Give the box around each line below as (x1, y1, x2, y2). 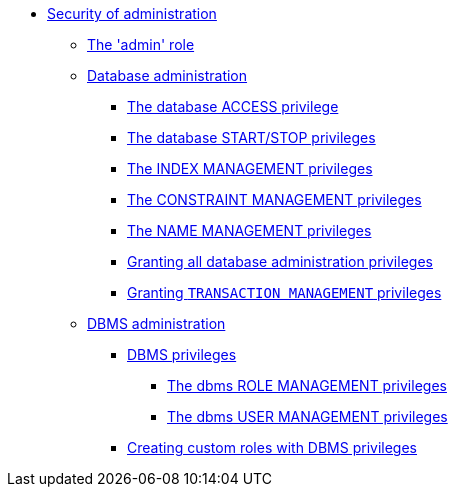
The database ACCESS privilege (127, 98, 339, 115)
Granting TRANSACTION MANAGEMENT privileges (127, 284, 442, 301)
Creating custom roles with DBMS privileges (127, 439, 418, 456)
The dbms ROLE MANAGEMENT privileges (167, 377, 447, 394)
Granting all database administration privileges (127, 253, 433, 270)
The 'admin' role (87, 36, 195, 53)
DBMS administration (87, 315, 226, 332)
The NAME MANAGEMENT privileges (127, 222, 372, 239)
